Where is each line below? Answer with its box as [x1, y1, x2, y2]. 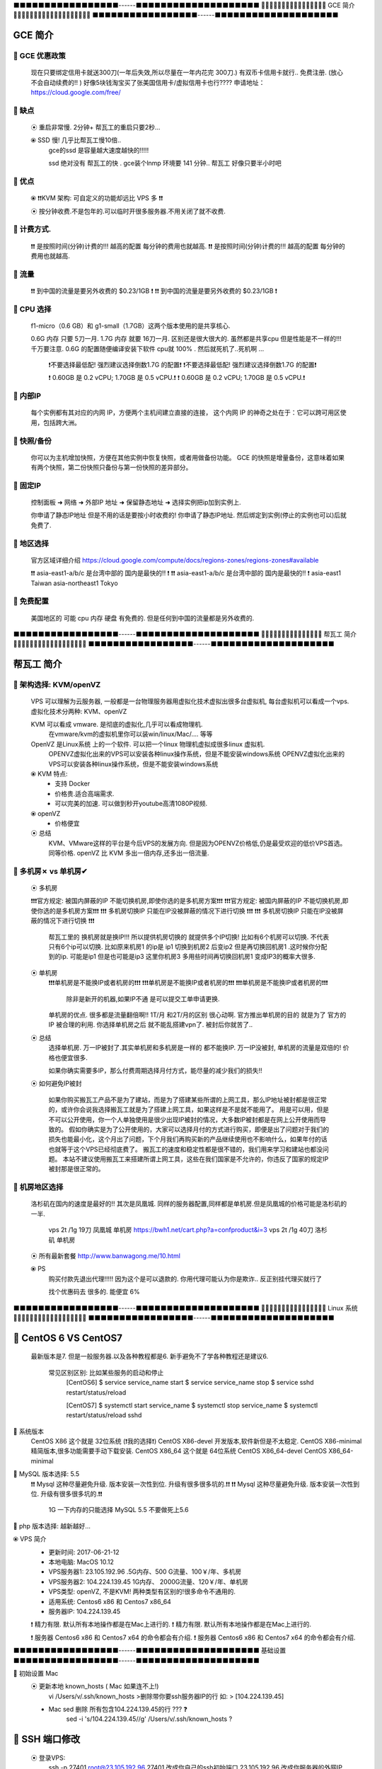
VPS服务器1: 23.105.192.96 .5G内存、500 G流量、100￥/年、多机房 [48, 1567, 242, 1576]
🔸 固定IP [13, 480, 42, 490]
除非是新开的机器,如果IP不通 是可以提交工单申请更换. [66, 994, 220, 1003]
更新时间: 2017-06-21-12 [48, 1548, 120, 1556]
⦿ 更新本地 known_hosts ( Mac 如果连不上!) [30, 1682, 159, 1690]
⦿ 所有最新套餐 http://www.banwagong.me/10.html [30, 1251, 180, 1260]
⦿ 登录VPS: [30, 1753, 66, 1762]
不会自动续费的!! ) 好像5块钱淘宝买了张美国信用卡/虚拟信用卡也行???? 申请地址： [30, 78, 265, 86]
